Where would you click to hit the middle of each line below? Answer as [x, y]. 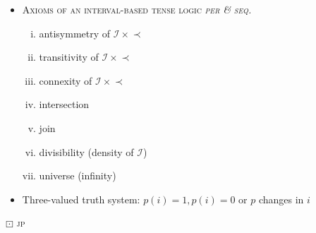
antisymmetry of [75, 33]
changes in [281, 199]
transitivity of [69, 57]
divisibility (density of [86, 151]
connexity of [66, 80]
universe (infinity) [78, 175]
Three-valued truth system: [81, 199]
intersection [64, 104]
